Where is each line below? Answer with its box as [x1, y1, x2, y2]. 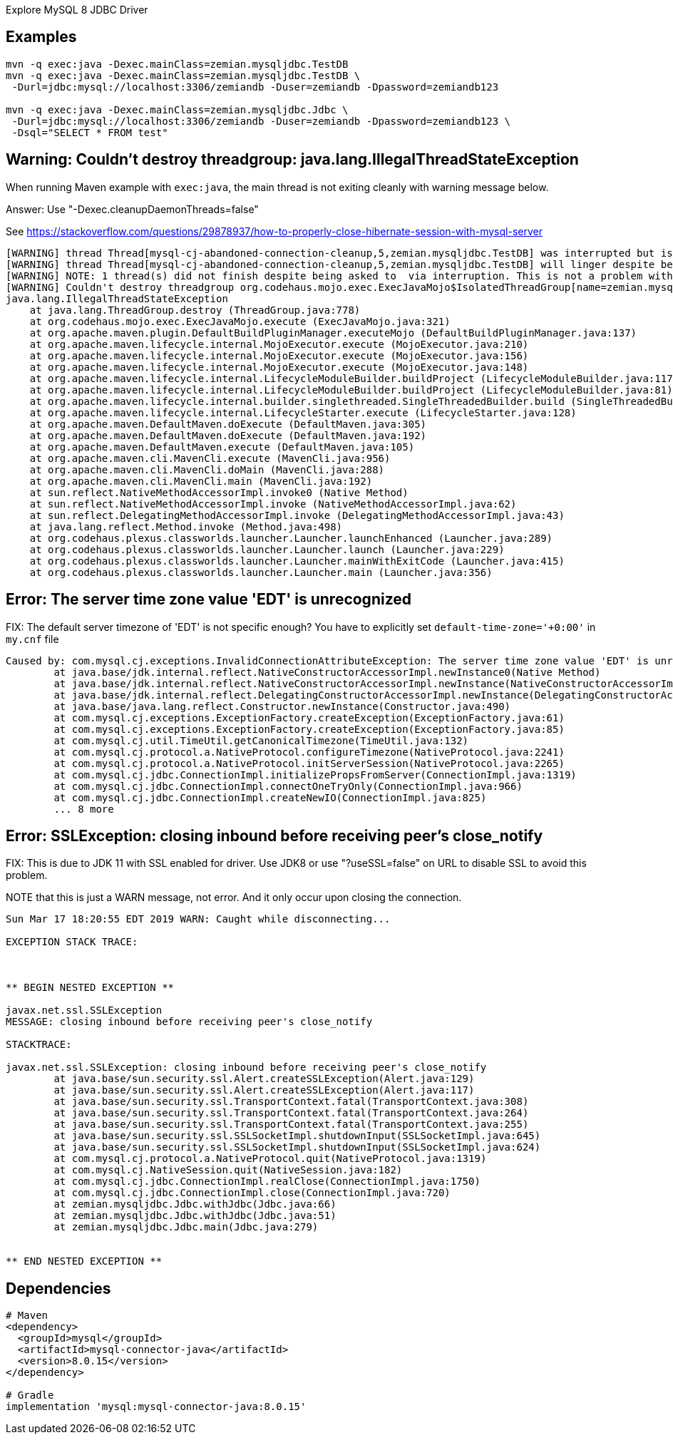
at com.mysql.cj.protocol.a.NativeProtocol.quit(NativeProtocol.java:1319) [53, 1153, 487, 1165]
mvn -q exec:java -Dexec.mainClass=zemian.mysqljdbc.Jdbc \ [6, 103, 349, 115]
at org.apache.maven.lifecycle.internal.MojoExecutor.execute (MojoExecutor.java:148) [29, 361, 529, 373]
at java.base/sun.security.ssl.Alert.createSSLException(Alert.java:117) [53, 1084, 475, 1096]
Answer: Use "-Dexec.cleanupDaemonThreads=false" [6, 202, 259, 215]
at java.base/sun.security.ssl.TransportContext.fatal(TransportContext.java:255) [53, 1118, 529, 1131]
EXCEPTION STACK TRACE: [6, 936, 138, 948]
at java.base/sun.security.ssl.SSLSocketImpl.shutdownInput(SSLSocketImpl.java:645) [53, 1130, 541, 1142]
